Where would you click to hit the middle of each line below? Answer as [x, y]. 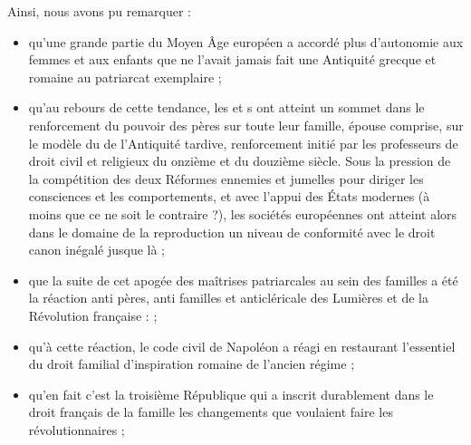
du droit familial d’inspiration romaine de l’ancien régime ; [192, 364]
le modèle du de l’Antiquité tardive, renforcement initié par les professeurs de [243, 143]
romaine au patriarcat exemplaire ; [125, 77]
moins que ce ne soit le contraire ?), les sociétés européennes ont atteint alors [243, 213]
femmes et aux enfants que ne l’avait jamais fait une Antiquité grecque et [232, 59]
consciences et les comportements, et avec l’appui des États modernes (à [229, 196]
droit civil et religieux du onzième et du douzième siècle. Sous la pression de [240, 161]
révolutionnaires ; [77, 429]
